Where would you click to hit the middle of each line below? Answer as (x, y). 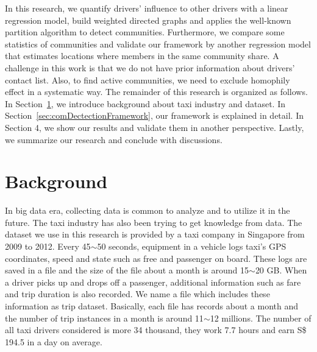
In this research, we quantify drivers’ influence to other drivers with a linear (147, 8)
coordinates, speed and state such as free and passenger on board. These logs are (156, 258)
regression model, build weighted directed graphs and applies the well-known (148, 20)
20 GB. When (281, 270)
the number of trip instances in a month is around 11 (104, 318)
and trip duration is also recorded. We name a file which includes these (137, 294)
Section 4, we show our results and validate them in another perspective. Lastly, (155, 127)
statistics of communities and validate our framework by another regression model (158, 44)
